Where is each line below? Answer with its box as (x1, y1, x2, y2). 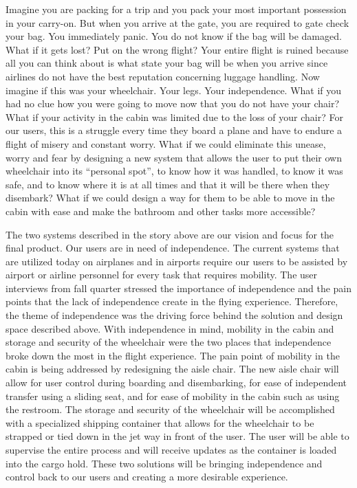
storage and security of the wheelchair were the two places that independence (6, 335, 332, 349)
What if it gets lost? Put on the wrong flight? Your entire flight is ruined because (6, 42, 349, 56)
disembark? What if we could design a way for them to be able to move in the (6, 190, 335, 205)
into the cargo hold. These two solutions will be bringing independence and (6, 456, 323, 470)
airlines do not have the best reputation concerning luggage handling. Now (6, 69, 320, 83)
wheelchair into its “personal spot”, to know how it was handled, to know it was (6, 164, 343, 178)
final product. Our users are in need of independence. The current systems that (6, 241, 340, 255)
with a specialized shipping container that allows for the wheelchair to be (6, 415, 314, 430)
